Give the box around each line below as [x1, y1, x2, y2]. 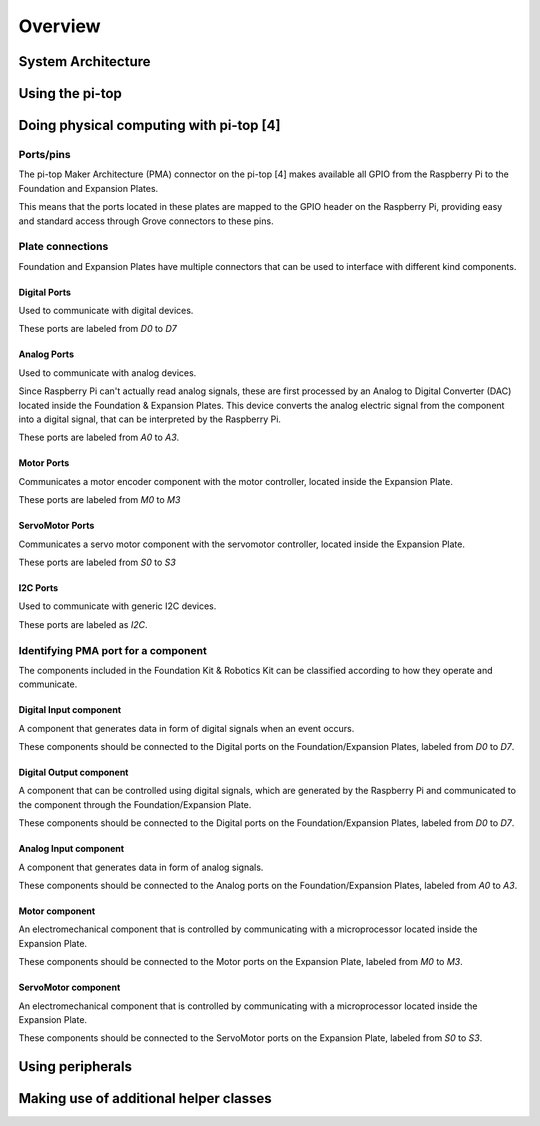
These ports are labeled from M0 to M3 [18, 494, 181, 506]
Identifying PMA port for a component [18, 643, 207, 657]
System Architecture [18, 53, 151, 70]
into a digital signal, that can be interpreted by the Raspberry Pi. [18, 413, 282, 425]
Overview [18, 15, 101, 37]
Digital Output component [18, 766, 129, 779]
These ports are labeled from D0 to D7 [18, 323, 177, 335]
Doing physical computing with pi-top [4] [18, 117, 281, 134]
